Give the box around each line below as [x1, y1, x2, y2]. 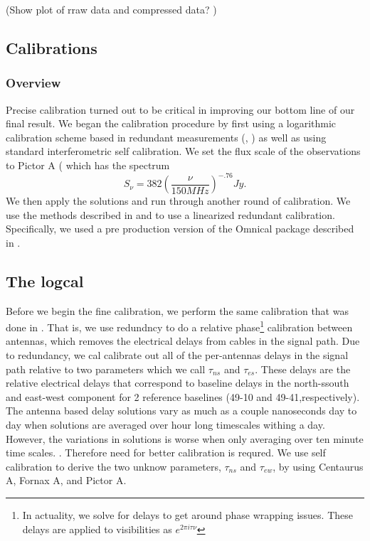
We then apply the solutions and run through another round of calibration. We [6, 193, 351, 208]
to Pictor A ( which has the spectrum [6, 157, 170, 172]
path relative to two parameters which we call [6, 361, 206, 376]
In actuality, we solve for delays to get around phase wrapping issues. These [22, 508, 353, 523]
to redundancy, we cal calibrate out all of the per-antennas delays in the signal [6, 348, 349, 363]
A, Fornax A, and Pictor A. [6, 473, 127, 488]
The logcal [6, 269, 84, 291]
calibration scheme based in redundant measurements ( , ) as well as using [6, 129, 327, 144]
